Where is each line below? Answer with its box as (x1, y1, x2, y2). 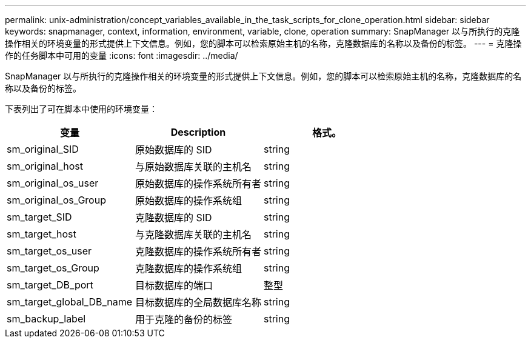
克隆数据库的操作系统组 (135, 262, 242, 275)
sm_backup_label (7, 313, 86, 325)
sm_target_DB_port (7, 279, 93, 291)
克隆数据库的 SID (135, 211, 212, 224)
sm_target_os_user (7, 245, 92, 257)
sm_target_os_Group (7, 262, 99, 274)
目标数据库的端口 (135, 279, 213, 291)
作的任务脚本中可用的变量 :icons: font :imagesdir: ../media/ (5, 50, 238, 61)
